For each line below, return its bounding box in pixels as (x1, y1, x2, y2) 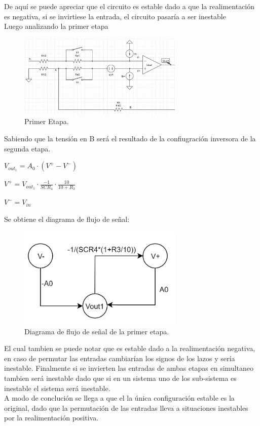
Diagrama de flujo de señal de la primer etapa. (24, 326, 169, 336)
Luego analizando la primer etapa (4, 21, 108, 31)
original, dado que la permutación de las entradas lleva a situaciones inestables (4, 402, 248, 413)
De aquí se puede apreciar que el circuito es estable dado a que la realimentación (4, 1, 255, 11)
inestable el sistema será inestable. (4, 382, 110, 393)
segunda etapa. (4, 143, 51, 153)
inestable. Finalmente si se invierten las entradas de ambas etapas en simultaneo (4, 363, 253, 373)
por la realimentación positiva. (4, 412, 99, 423)
